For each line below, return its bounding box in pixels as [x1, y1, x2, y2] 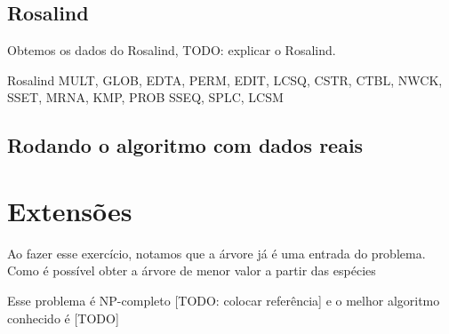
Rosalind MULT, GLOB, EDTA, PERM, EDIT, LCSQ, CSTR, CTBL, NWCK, [7, 70, 443, 89]
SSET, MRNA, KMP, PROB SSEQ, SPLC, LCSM [7, 88, 284, 107]
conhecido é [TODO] [7, 308, 119, 327]
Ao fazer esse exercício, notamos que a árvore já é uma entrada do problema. [7, 243, 426, 262]
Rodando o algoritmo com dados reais [7, 131, 364, 159]
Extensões [7, 192, 132, 228]
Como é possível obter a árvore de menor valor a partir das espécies [7, 261, 376, 280]
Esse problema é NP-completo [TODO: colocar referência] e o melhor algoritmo [7, 291, 440, 310]
